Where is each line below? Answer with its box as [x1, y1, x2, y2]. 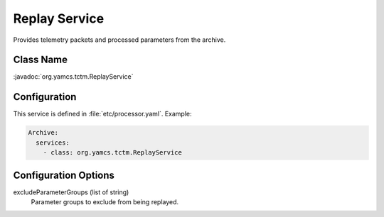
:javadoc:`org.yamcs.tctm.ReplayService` [13, 72, 134, 81]
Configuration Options [13, 169, 115, 181]
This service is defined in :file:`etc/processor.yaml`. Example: [13, 110, 192, 118]
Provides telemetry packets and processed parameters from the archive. [13, 35, 226, 44]
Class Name [13, 54, 68, 66]
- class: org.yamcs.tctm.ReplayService [43, 149, 183, 157]
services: [36, 138, 70, 147]
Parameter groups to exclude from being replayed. [31, 198, 179, 206]
